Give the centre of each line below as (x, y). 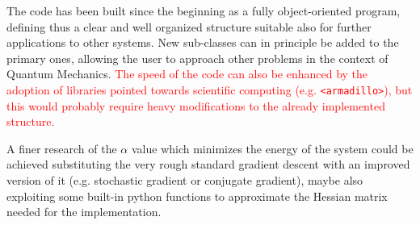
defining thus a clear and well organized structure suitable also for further (189, 26)
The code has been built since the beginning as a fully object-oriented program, (204, 10)
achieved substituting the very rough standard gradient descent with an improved (208, 164)
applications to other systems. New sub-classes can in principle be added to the (203, 42)
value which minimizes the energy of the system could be (272, 148)
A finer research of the (62, 148)
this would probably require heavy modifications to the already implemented (196, 105)
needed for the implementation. (84, 212)
